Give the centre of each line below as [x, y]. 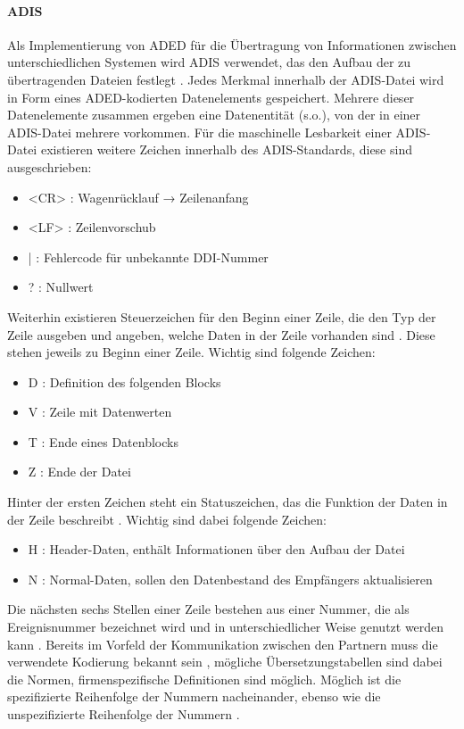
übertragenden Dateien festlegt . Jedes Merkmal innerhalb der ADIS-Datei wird [226, 79]
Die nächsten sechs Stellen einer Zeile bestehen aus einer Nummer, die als [208, 609]
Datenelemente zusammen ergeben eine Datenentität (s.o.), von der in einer [214, 115]
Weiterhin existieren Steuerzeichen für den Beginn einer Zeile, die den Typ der [222, 316]
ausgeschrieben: [50, 166]
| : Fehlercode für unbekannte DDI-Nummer [148, 257]
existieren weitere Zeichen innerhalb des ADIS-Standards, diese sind [226, 149]
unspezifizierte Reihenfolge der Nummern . [124, 714]
